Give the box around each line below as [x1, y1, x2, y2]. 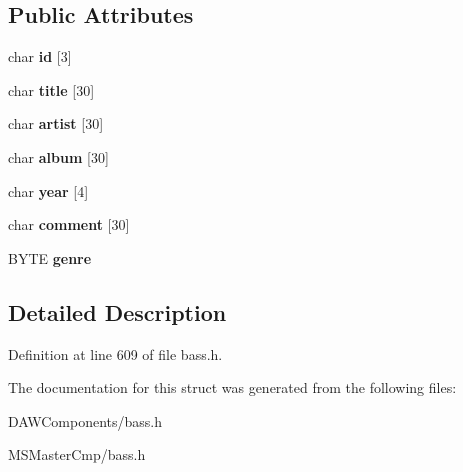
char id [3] [8, 46, 72, 67]
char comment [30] [8, 214, 130, 235]
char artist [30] [8, 113, 104, 134]
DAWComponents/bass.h [8, 410, 163, 431]
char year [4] [8, 180, 89, 201]
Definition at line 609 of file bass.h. [8, 343, 223, 364]
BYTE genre [8, 247, 92, 268]
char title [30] [8, 79, 95, 100]
